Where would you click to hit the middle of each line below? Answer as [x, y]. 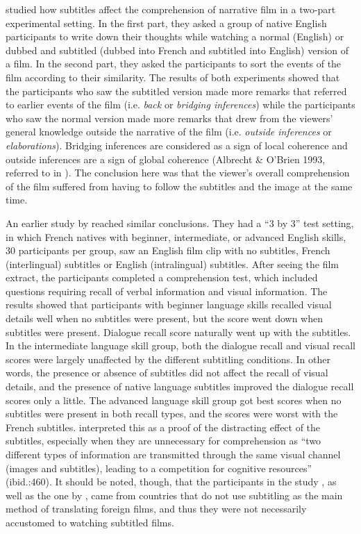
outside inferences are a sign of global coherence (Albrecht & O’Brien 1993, [166, 159]
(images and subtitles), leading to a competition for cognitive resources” [159, 468]
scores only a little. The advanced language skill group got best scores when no [174, 400]
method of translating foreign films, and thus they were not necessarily [156, 509]
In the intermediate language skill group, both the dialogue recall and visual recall [180, 345]
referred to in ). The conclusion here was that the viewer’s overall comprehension [178, 173]
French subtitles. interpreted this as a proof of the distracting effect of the [163, 427]
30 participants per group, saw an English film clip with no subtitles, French [168, 250]
